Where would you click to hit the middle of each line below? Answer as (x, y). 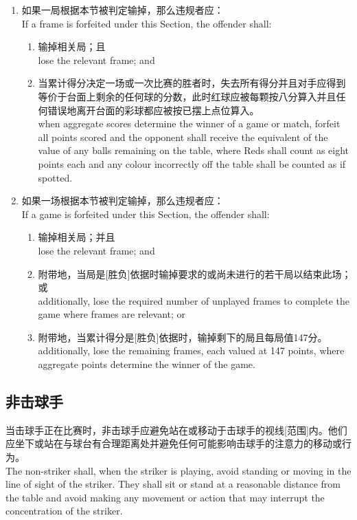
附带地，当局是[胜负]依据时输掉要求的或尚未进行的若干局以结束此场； (195, 273)
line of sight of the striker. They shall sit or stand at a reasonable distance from (173, 484)
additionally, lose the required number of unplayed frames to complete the (194, 300)
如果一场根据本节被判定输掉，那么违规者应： (123, 201)
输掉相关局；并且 (77, 237)
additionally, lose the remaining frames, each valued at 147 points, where (191, 350)
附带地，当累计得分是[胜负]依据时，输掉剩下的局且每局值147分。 (183, 337)
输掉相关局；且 (72, 46)
